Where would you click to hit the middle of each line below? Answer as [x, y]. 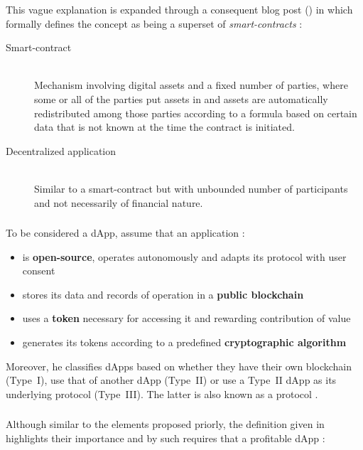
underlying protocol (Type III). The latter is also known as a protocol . [162, 393]
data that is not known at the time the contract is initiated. [164, 127]
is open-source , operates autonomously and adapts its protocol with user [184, 256]
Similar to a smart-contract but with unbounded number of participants [191, 188]
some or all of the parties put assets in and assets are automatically [181, 98]
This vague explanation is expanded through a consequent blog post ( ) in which [179, 9]
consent [39, 270]
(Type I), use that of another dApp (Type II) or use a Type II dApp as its [171, 380]
